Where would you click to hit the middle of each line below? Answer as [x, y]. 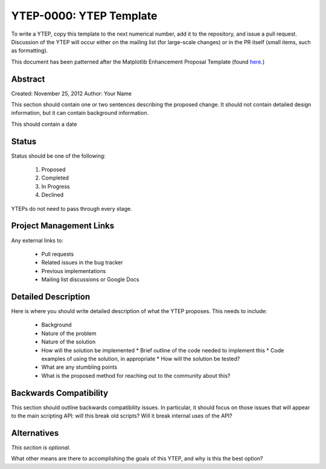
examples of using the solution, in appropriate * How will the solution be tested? [141, 358]
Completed [55, 178]
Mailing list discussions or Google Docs [90, 280]
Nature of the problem [69, 333]
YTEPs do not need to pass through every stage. [72, 209]
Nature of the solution [69, 342]
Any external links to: [37, 240]
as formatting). [30, 51]
